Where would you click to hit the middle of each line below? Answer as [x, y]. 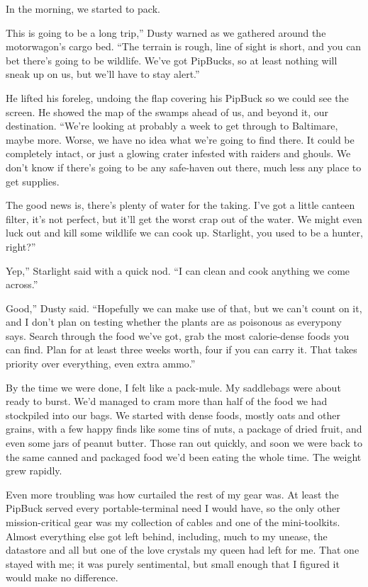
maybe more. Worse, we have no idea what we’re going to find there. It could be [180, 139]
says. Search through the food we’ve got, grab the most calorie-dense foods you [178, 335]
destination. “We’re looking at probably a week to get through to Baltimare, [172, 126]
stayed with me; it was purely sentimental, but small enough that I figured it [173, 563]
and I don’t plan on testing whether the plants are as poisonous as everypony [174, 322]
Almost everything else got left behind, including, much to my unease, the [167, 536]
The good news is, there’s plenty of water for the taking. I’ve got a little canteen [180, 205]
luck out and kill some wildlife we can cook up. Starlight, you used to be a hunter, [184, 233]
